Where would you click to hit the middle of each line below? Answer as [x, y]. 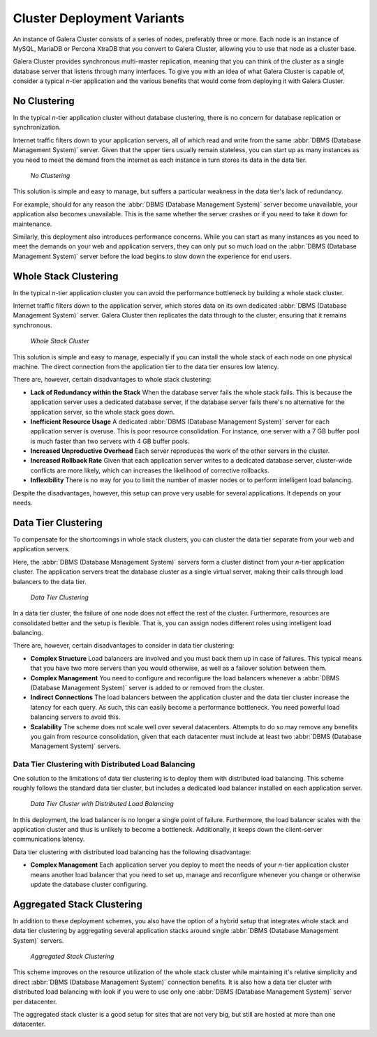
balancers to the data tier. [50, 581]
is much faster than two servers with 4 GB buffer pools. [110, 441]
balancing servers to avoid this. [75, 717]
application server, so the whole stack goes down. [103, 412]
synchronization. [37, 127]
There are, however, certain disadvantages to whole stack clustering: [112, 380]
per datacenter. [35, 1001]
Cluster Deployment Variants [99, 18]
